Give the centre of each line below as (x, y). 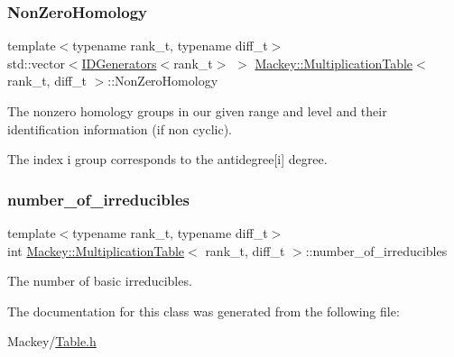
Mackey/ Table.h (52, 341)
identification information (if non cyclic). (120, 128)
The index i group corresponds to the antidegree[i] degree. (167, 159)
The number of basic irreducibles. (100, 281)
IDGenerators (119, 63)
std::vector (36, 63)
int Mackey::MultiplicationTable (96, 250)
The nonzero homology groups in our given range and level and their (197, 111)
